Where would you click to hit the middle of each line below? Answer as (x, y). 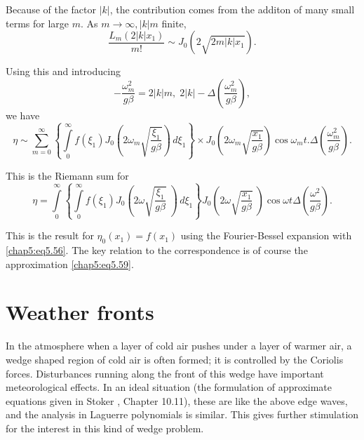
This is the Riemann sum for (67, 175)
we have (23, 115)
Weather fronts (80, 312)
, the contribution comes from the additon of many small (232, 9)
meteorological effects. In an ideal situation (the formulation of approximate (169, 387)
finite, (174, 23)
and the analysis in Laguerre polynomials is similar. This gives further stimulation (182, 414)
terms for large (38, 23)
